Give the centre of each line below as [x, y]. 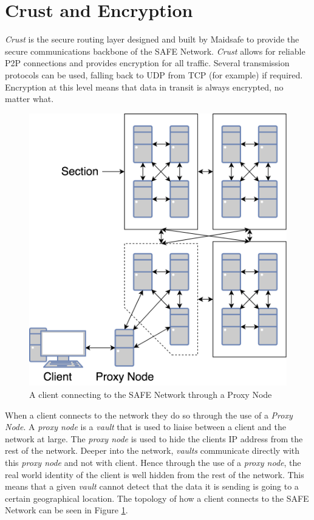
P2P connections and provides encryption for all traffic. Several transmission [147, 63]
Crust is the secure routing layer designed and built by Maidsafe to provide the [152, 39]
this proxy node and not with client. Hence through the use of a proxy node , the [153, 463]
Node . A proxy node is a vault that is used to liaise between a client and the [145, 427]
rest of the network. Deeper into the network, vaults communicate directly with [152, 450]
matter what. [29, 99]
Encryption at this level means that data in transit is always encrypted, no [144, 87]
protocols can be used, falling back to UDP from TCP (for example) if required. [154, 74]
